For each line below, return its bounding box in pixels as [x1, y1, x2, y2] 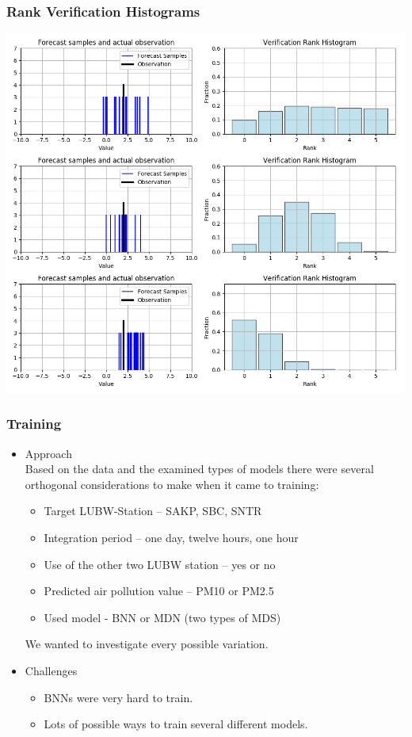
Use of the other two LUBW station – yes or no [44, 556, 276, 572]
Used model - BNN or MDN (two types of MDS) [44, 609, 281, 625]
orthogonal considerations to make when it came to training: [25, 475, 319, 492]
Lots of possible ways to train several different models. [44, 716, 308, 732]
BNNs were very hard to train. [44, 689, 193, 705]
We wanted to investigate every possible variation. [25, 636, 269, 652]
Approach [25, 445, 72, 461]
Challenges [25, 662, 78, 678]
